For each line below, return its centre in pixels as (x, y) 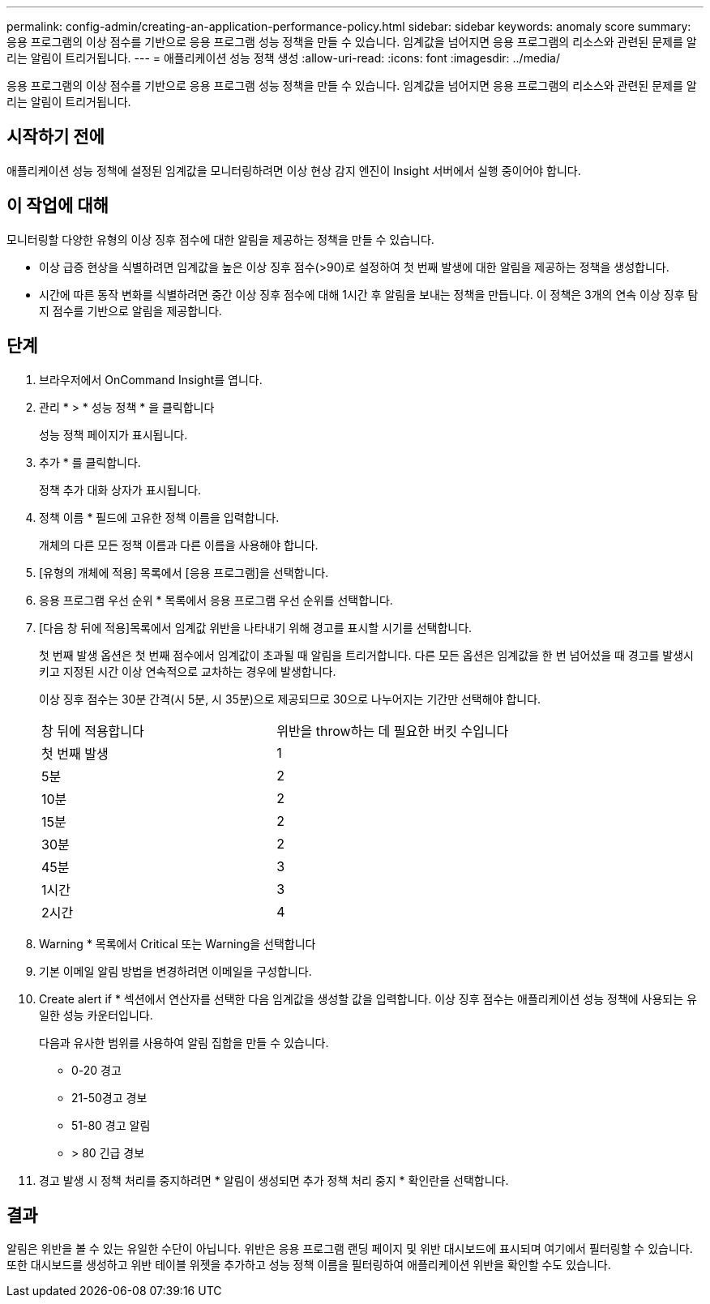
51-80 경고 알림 (111, 1125)
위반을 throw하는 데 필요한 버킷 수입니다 (393, 731)
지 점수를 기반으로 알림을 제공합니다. (130, 310)
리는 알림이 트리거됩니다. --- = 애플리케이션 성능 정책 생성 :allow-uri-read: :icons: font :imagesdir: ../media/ (283, 58)
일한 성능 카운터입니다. (96, 1015)
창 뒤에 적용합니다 (93, 731)
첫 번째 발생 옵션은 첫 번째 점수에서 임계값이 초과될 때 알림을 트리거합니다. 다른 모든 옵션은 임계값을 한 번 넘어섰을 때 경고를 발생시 (366, 655)
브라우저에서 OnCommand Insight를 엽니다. (151, 379)
